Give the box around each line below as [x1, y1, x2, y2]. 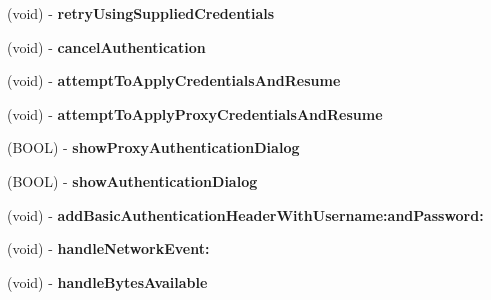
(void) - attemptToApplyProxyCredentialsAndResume [7, 103, 383, 124]
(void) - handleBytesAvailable [7, 271, 208, 292]
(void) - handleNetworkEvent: [7, 238, 210, 259]
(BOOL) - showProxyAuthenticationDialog [7, 137, 300, 158]
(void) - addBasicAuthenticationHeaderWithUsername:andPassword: [7, 204, 484, 225]
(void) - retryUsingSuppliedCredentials [7, 3, 275, 23]
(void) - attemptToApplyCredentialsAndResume [7, 70, 341, 91]
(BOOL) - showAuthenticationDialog [7, 170, 258, 191]
